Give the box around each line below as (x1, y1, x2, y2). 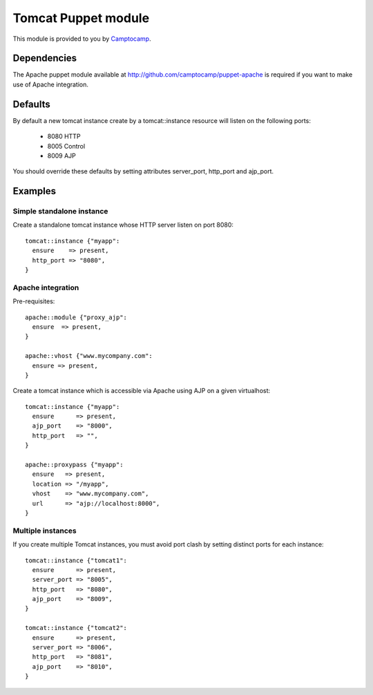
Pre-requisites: (12, 297, 55, 305)
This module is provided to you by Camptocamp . (12, 35, 151, 43)
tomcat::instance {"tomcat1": (25, 556, 128, 564)
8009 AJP (47, 151, 76, 160)
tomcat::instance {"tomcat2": (25, 624, 128, 632)
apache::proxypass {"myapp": (25, 461, 124, 469)
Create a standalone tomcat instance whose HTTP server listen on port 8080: (12, 221, 234, 229)
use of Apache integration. (12, 80, 89, 88)
